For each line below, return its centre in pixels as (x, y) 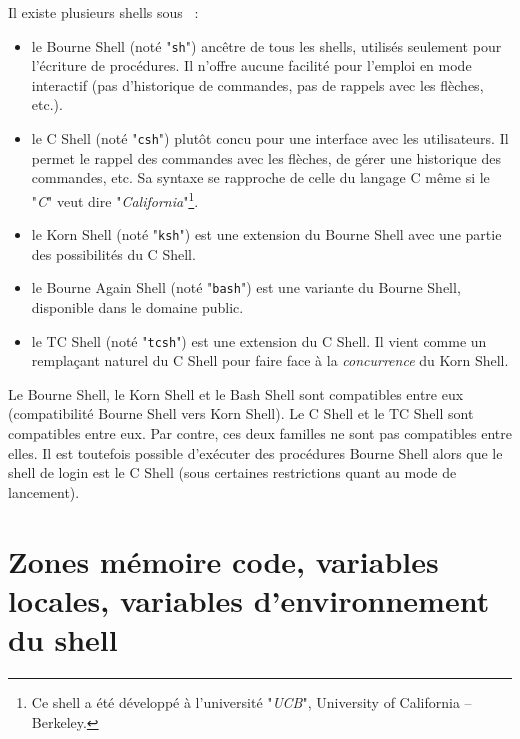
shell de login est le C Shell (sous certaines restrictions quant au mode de (232, 472)
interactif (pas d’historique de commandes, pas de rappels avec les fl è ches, (257, 84)
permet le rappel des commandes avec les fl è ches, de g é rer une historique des (266, 157)
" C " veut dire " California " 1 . (115, 199)
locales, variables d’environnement (249, 599)
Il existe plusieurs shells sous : (103, 12)
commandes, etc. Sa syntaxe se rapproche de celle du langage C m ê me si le (260, 177)
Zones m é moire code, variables (223, 560)
